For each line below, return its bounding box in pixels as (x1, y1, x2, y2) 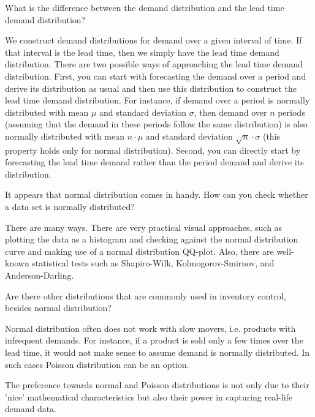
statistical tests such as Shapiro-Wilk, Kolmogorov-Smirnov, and (32, 257, 275, 269)
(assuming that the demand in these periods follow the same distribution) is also (5, 118, 308, 130)
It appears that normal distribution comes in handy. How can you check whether (5, 188, 308, 201)
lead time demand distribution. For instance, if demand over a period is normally (5, 94, 310, 107)
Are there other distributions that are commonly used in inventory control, (5, 289, 286, 302)
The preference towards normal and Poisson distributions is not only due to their (5, 378, 309, 391)
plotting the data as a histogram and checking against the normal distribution (5, 233, 298, 246)
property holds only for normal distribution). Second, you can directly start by (5, 143, 301, 156)
